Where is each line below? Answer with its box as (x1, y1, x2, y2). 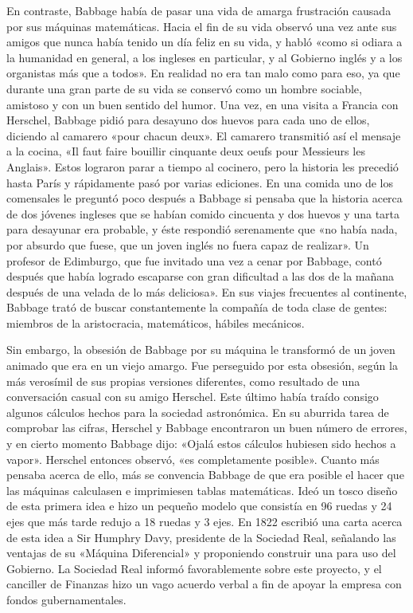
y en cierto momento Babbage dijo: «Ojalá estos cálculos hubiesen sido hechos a (6, 435, 396, 452)
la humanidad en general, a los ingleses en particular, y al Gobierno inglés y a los (6, 49, 403, 65)
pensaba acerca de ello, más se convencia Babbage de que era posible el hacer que (6, 466, 404, 483)
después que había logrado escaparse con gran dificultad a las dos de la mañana (6, 268, 395, 285)
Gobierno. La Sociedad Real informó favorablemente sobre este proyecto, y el (6, 560, 382, 576)
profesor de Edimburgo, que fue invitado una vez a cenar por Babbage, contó (6, 252, 382, 269)
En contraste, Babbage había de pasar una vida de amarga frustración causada (6, 2, 392, 18)
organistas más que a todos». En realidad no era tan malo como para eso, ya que (6, 65, 400, 81)
